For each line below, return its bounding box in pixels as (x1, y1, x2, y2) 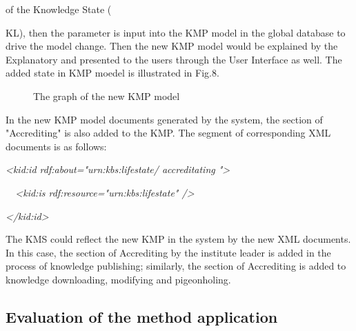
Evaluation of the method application (6, 305, 278, 327)
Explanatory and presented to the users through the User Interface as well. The (6, 52, 342, 66)
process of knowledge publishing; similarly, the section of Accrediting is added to (6, 259, 346, 273)
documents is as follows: (6, 139, 107, 153)
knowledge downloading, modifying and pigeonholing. (6, 272, 231, 286)
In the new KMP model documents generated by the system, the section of (6, 112, 323, 126)
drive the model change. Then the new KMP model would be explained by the (6, 39, 338, 53)
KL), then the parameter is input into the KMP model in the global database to (6, 25, 346, 39)
